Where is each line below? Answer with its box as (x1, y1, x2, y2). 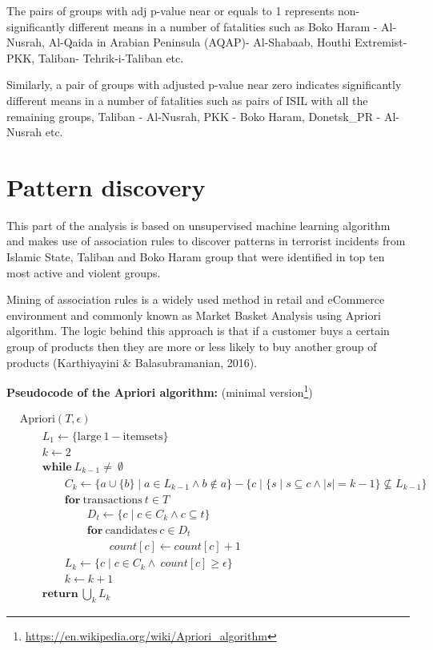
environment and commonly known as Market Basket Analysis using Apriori (6, 306, 381, 323)
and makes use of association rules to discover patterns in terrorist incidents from (6, 232, 406, 249)
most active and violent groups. (6, 264, 161, 281)
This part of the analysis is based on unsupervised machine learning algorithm (6, 216, 391, 233)
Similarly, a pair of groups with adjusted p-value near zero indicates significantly (6, 76, 402, 93)
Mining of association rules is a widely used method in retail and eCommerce (6, 291, 385, 308)
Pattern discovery (6, 170, 206, 203)
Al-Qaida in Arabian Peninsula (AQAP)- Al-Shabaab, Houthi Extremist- (48, 34, 407, 50)
